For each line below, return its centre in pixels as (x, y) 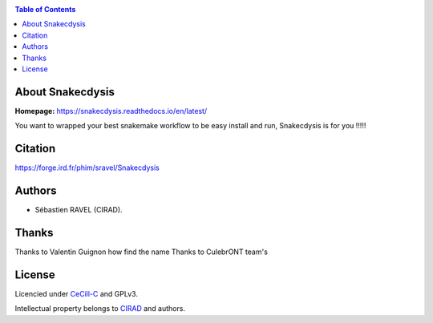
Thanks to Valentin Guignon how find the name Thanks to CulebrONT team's (142, 252)
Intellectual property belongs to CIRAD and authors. (100, 309)
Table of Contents (45, 9)
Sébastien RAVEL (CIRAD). (79, 210)
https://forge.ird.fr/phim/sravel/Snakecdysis (87, 168)
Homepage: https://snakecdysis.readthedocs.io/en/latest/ (111, 111)
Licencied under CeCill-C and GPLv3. (76, 293)
